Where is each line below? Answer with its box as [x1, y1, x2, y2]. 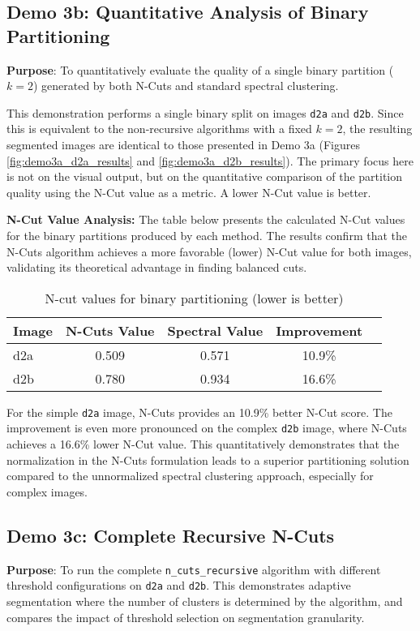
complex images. [6, 483, 88, 500]
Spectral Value [167, 320, 264, 340]
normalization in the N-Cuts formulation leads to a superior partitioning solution [6, 451, 409, 468]
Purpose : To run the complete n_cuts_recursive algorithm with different [6, 560, 381, 577]
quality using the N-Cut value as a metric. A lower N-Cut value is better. [6, 183, 371, 200]
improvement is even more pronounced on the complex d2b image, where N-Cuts [6, 419, 407, 436]
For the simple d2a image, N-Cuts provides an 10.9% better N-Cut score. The [6, 403, 392, 420]
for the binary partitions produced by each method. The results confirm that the [6, 227, 408, 243]
